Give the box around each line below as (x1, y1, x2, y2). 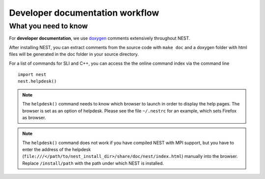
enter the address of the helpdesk (22, 147, 91, 153)
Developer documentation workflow (9, 7, 159, 18)
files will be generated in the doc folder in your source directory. (9, 51, 139, 57)
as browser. (22, 114, 46, 120)
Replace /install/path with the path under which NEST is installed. (22, 160, 164, 166)
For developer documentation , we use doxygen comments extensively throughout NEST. (9, 35, 190, 41)
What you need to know (9, 22, 88, 30)
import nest (18, 72, 47, 77)
